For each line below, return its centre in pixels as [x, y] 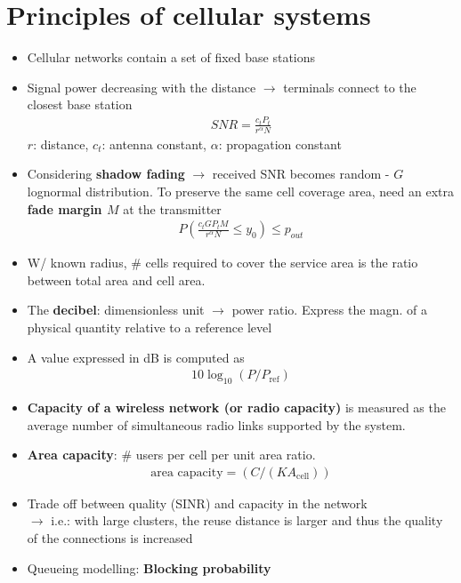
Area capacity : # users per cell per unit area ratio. [171, 455]
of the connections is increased [110, 537]
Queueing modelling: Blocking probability [149, 567]
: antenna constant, [154, 144]
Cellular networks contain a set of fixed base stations [171, 57]
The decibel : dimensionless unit [116, 310]
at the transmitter [172, 208]
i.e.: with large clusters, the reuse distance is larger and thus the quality [247, 520]
